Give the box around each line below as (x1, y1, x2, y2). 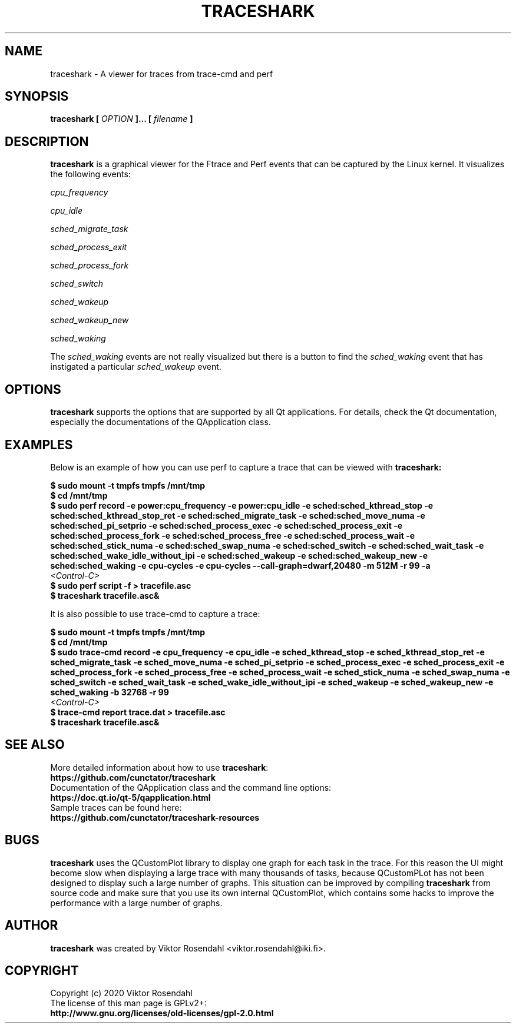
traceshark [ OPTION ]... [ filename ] (50, 114, 193, 124)
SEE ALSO (5, 737, 65, 752)
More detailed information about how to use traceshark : (50, 762, 269, 772)
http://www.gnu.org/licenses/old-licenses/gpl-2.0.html (50, 1008, 274, 1019)
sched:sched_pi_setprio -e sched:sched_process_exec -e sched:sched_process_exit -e (50, 520, 403, 530)
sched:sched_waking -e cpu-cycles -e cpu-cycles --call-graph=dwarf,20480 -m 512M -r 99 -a (50, 560, 431, 571)
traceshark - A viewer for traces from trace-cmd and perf (50, 68, 273, 79)
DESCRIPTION (5, 134, 89, 149)
